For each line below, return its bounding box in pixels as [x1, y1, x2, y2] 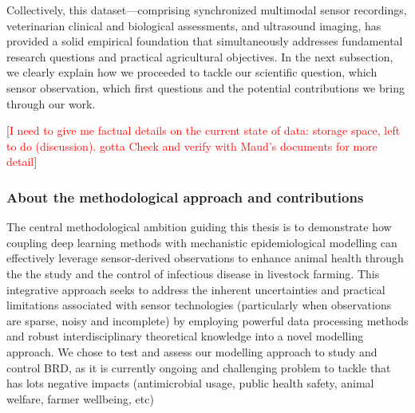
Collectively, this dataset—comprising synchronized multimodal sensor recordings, [6, 2, 407, 18]
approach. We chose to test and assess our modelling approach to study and [6, 343, 377, 360]
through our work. [6, 95, 96, 112]
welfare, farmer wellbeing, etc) [6, 390, 154, 407]
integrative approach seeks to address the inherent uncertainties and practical [6, 281, 385, 297]
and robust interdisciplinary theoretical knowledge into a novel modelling [6, 328, 364, 344]
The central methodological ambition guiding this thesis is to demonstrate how [6, 218, 392, 235]
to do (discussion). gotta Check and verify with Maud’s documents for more [6, 137, 377, 154]
